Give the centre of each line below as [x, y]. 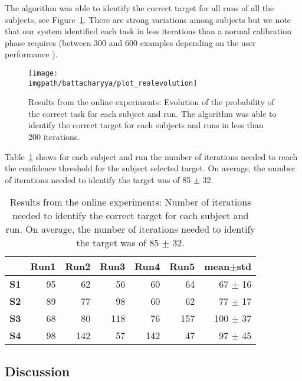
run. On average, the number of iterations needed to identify [130, 229]
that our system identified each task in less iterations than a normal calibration [148, 31]
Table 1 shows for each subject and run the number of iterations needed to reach [151, 156]
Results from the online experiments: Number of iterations [130, 202]
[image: [43, 73]
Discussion [37, 371]
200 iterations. [54, 137]
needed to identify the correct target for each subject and [130, 216]
